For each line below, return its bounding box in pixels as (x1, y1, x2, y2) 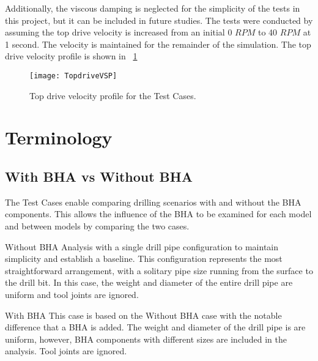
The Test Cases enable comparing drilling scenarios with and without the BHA (5, 195, 301, 208)
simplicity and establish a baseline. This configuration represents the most (5, 252, 283, 265)
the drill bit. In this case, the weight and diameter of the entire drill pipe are (5, 276, 293, 289)
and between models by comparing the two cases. (5, 219, 190, 232)
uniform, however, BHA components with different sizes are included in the (5, 332, 287, 345)
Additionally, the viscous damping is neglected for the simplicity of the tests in (5, 2, 300, 14)
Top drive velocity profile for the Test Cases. (29, 89, 196, 102)
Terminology (5, 125, 113, 150)
